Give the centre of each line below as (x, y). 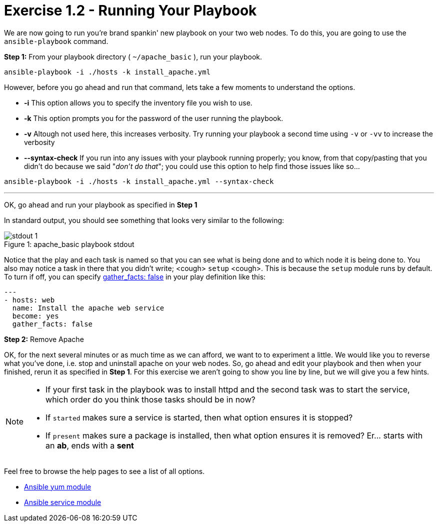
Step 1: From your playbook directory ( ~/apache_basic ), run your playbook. (133, 56)
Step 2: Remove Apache (44, 339)
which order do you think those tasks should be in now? (150, 399)
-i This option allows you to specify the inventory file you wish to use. (138, 102)
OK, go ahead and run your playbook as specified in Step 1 (101, 204)
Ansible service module (63, 502)
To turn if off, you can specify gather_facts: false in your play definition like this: (135, 276)
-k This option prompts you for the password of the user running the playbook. (154, 118)
